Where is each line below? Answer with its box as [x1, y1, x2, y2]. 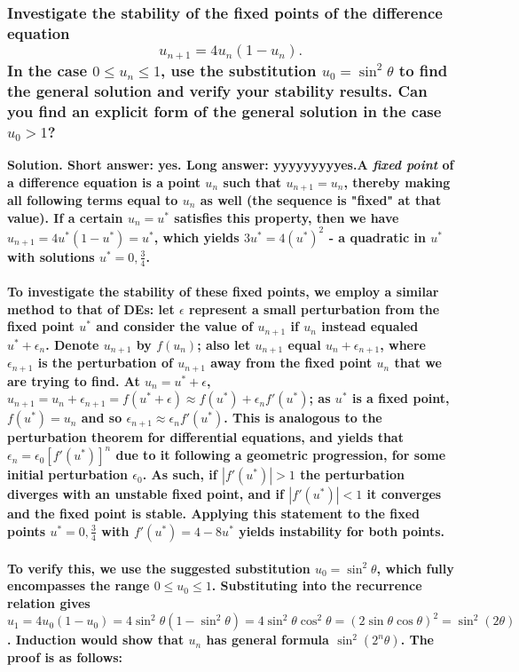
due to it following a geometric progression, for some [115, 446, 446, 464]
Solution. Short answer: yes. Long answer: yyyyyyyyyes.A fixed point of [7, 154, 454, 173]
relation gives [7, 593, 90, 612]
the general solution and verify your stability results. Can [7, 79, 428, 101]
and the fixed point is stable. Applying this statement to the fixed [7, 504, 421, 523]
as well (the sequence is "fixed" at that [200, 190, 442, 209]
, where [380, 335, 426, 353]
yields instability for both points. [239, 521, 444, 540]
